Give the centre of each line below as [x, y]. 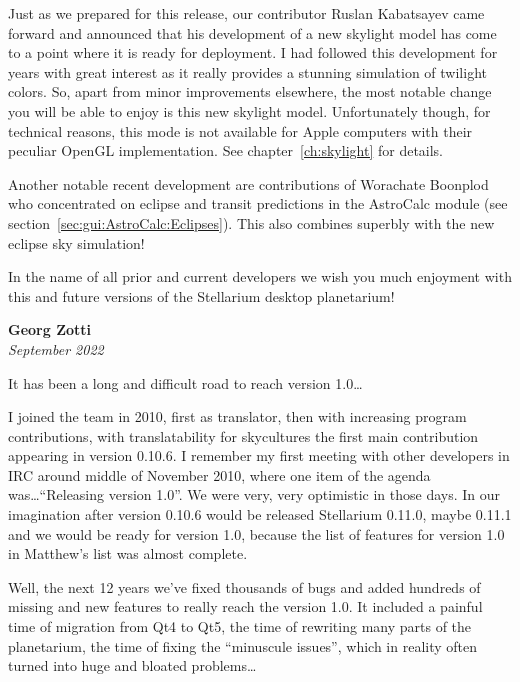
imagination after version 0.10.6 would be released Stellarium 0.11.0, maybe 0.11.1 [260, 514]
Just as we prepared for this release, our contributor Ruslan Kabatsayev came [246, 13]
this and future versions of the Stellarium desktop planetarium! [201, 295]
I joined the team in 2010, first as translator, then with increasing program [237, 416]
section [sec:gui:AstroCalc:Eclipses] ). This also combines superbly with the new [251, 222]
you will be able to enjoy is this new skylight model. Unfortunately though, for [249, 110]
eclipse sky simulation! [76, 242]
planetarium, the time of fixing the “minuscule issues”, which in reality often [242, 645]
